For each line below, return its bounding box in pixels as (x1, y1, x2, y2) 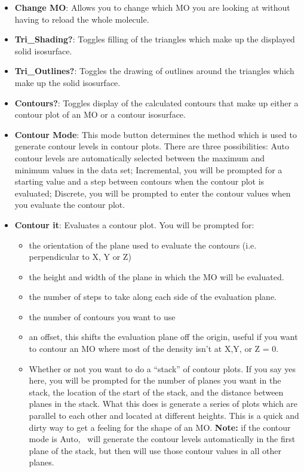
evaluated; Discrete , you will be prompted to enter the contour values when (14, 186, 291, 199)
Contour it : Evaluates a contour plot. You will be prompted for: (14, 218, 254, 231)
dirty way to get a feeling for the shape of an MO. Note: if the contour (29, 421, 291, 433)
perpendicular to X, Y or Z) (29, 250, 131, 263)
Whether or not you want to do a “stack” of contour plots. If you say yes (29, 362, 296, 375)
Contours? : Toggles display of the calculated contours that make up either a (14, 96, 299, 109)
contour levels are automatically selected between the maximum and (14, 151, 265, 164)
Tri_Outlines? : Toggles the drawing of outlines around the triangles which (14, 65, 294, 77)
